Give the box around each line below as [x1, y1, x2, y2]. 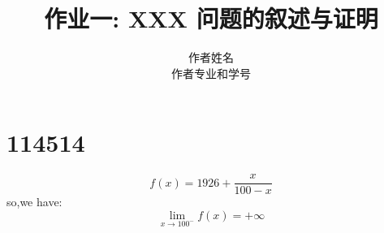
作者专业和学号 [171, 64, 251, 81]
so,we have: [6, 193, 63, 210]
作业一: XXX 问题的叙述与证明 [44, 2, 378, 35]
